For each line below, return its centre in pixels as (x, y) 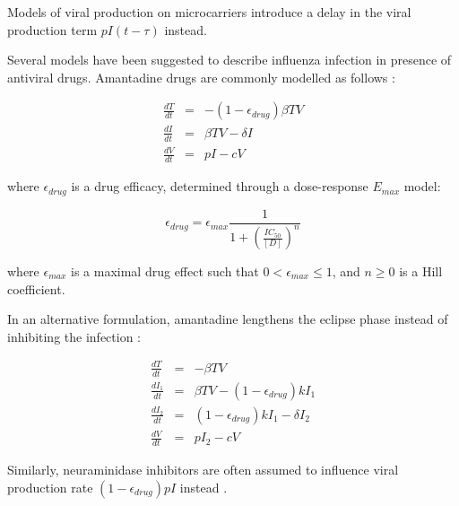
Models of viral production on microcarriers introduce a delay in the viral (209, 12)
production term (52, 29)
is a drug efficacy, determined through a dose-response (220, 186)
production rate (50, 487)
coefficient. (36, 288)
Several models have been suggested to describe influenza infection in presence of (229, 60)
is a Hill (421, 271)
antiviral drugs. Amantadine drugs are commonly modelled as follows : (201, 77)
